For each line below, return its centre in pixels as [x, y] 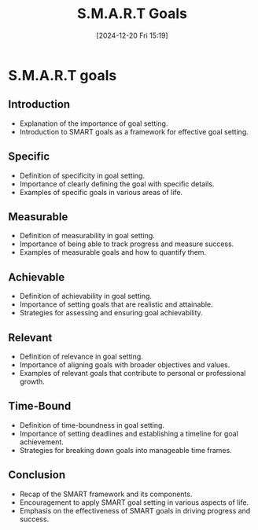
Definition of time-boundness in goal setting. [92, 425]
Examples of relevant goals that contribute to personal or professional [133, 373]
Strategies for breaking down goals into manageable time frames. [125, 450]
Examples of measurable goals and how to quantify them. [113, 252]
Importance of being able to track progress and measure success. [127, 244]
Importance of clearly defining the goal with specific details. [117, 184]
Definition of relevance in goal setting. [81, 356]
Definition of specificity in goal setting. [82, 175]
